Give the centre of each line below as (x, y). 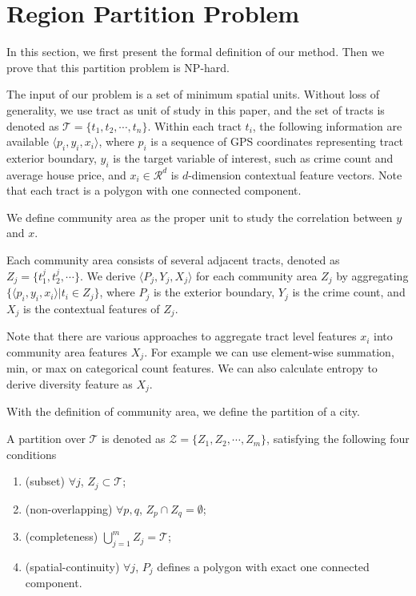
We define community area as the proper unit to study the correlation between (200, 217)
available (28, 141)
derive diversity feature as (70, 384)
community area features (67, 351)
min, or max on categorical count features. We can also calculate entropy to (192, 368)
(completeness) (62, 536)
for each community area (257, 275)
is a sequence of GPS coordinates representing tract (277, 141)
